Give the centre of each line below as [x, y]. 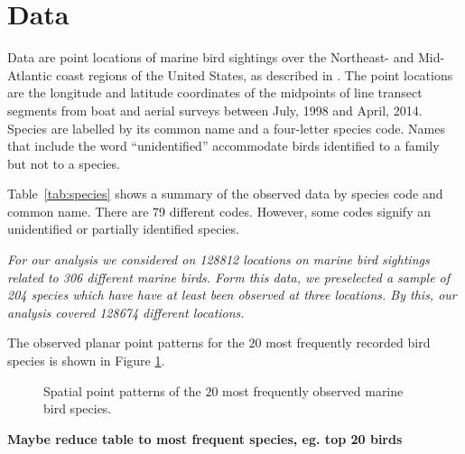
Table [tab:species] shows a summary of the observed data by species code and [225, 194]
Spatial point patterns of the [122, 390]
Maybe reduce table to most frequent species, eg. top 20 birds [205, 438]
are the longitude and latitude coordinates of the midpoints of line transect [215, 93]
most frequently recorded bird [348, 343]
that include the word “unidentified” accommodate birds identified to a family [223, 146]
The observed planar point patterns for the [126, 343]
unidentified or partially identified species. [123, 229]
